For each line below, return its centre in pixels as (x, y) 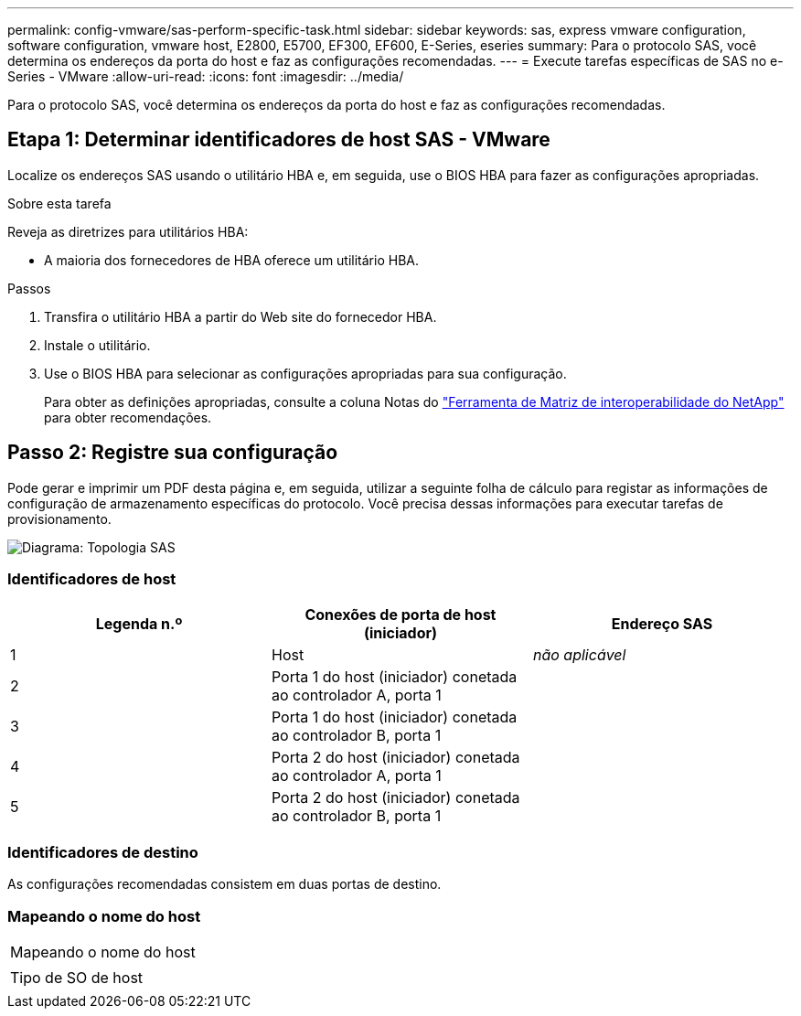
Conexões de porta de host (400, 615)
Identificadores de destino (103, 852)
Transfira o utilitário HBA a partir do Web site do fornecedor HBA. (240, 316)
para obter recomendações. (128, 417)
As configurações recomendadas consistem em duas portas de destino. (224, 884)
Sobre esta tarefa (59, 203)
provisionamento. (59, 519)
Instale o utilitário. (97, 345)
